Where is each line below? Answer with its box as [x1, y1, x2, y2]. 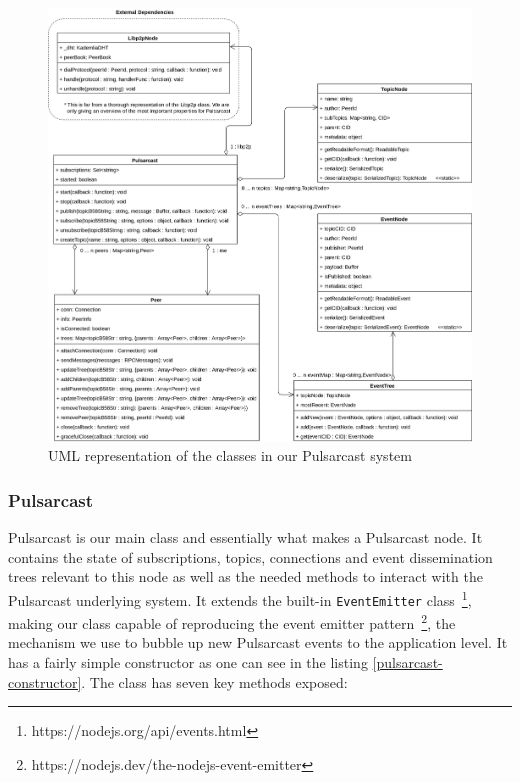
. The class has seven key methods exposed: [81, 671, 348, 692]
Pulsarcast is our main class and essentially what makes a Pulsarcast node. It [8, 527, 483, 548]
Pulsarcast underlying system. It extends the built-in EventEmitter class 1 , [8, 586, 472, 610]
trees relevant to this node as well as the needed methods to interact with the [8, 566, 483, 587]
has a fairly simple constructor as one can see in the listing [8, 652, 368, 673]
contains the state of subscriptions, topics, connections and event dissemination [8, 546, 493, 567]
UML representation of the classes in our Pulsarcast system [48, 445, 412, 466]
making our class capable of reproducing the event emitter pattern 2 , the [8, 610, 456, 633]
